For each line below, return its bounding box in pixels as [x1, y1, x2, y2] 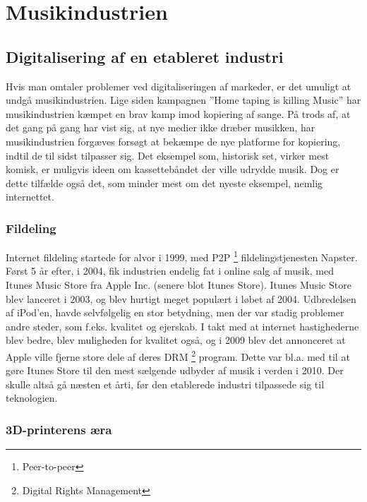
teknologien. [6, 390, 58, 405]
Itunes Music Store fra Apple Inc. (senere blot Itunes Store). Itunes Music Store [6, 277, 351, 292]
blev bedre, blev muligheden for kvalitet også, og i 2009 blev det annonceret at [6, 333, 346, 347]
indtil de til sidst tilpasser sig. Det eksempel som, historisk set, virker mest [6, 148, 330, 162]
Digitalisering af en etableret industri [6, 45, 284, 67]
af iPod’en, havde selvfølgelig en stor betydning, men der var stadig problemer [6, 305, 344, 320]
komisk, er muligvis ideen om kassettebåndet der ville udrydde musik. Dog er [6, 162, 339, 177]
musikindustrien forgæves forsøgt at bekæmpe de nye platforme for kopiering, [6, 133, 341, 148]
